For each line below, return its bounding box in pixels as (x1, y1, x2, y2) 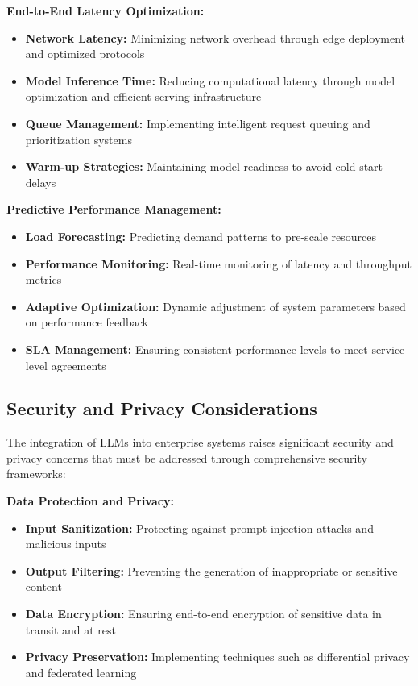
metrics (25, 271, 62, 288)
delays (25, 173, 56, 190)
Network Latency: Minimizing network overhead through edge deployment (25, 29, 405, 46)
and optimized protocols (25, 45, 145, 62)
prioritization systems (25, 131, 132, 148)
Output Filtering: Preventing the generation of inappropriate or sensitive (25, 562, 398, 579)
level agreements (25, 356, 106, 373)
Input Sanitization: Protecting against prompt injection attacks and (25, 519, 374, 536)
